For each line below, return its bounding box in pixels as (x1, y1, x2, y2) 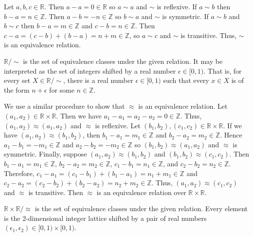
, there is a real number (63, 75, 133, 85)
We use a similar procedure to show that (4, 101, 125, 111)
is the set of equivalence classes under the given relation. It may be (23, 56, 223, 66)
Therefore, (4, 168, 35, 178)
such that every (163, 75, 209, 85)
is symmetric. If (162, 11, 209, 21)
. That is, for (203, 65, 242, 76)
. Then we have (56, 110, 102, 120)
